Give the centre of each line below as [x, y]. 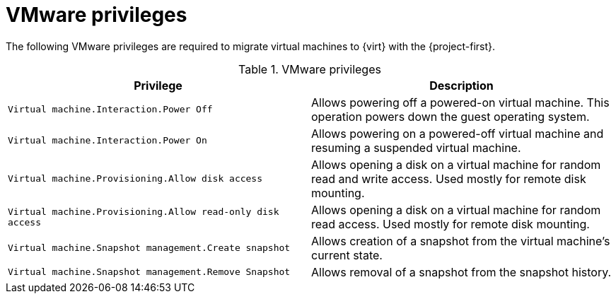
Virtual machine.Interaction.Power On [107, 141]
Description [461, 85]
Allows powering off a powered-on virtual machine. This [460, 102]
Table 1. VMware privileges [310, 69]
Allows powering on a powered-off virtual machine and [458, 133]
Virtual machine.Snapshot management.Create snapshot [149, 248]
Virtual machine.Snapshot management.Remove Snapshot [149, 272]
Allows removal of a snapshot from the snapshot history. [461, 272]
